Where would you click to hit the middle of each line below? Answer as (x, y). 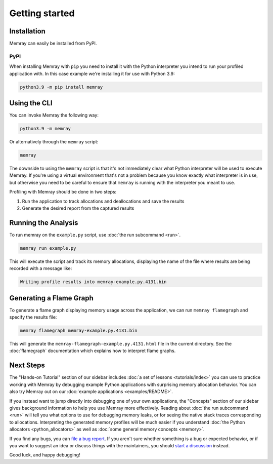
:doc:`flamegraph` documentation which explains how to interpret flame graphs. (93, 351)
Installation (27, 31)
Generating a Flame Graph (51, 298)
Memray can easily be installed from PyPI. (53, 44)
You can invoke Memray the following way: (54, 115)
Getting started (42, 13)
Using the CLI (31, 103)
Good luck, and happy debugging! (45, 455)
